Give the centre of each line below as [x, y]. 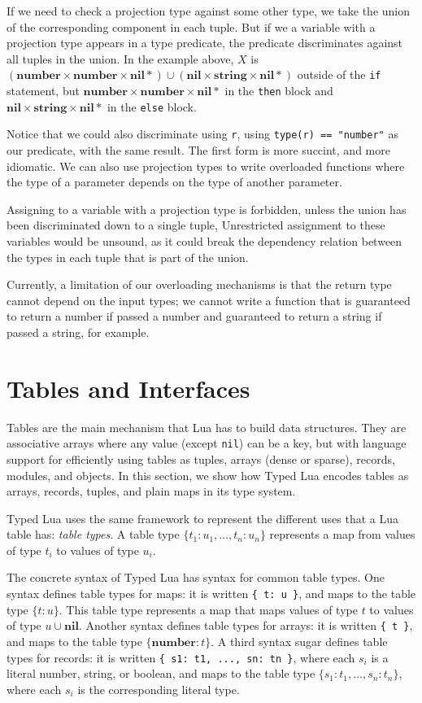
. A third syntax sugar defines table [299, 641]
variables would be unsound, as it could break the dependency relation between [204, 240]
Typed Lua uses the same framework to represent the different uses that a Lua [203, 518]
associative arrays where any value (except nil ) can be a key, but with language [207, 443]
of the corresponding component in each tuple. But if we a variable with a [191, 26]
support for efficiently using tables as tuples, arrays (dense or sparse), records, [201, 458]
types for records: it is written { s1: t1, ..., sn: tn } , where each [181, 657]
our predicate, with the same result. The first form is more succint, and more [198, 150]
